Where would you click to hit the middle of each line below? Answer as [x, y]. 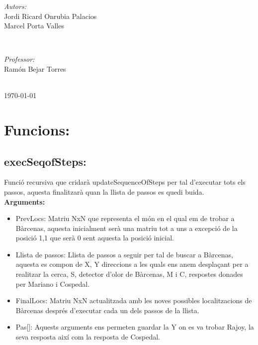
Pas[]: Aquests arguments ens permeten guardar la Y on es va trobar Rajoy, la [135, 327]
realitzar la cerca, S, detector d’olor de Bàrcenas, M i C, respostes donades [129, 274]
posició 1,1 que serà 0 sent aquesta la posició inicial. [95, 238]
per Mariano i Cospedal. [53, 284]
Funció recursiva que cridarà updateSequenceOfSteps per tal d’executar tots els [125, 182]
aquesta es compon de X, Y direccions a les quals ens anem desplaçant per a [132, 264]
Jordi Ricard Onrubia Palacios [50, 16]
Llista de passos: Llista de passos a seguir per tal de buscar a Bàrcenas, [124, 254]
